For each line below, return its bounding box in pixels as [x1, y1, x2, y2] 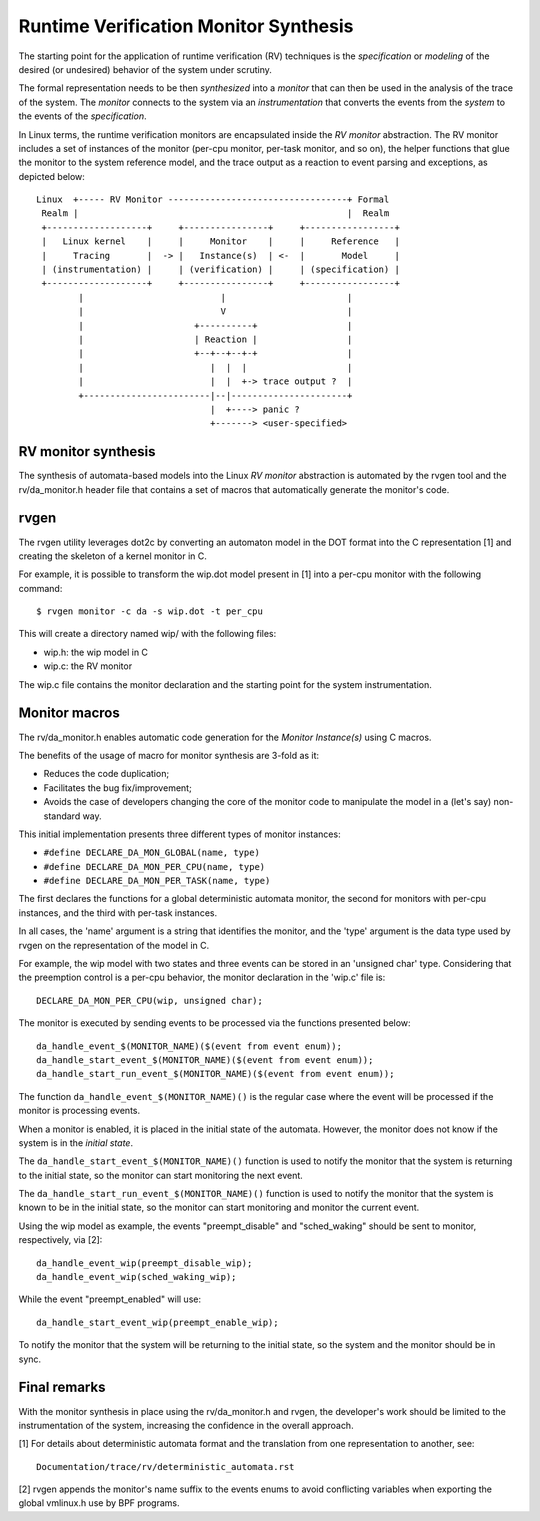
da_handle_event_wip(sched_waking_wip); [36, 1271, 237, 1283]
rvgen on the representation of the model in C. [18, 939, 210, 951]
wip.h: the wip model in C [43, 646, 149, 658]
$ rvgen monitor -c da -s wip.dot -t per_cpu [36, 606, 264, 617]
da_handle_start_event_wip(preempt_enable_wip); [36, 1316, 279, 1328]
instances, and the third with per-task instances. [18, 906, 218, 919]
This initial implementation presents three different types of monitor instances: [18, 828, 341, 840]
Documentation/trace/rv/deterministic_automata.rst [36, 1461, 295, 1472]
